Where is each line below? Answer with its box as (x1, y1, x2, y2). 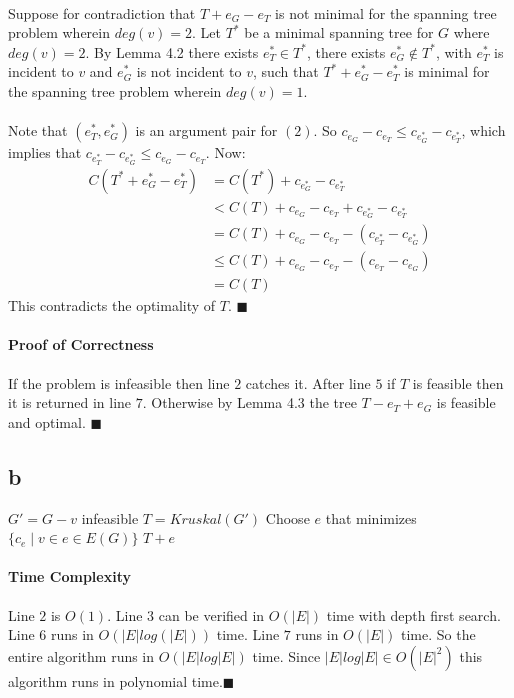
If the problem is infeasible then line (8, 372, 230, 393)
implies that (8, 142, 82, 163)
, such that (252, 61, 319, 82)
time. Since (252, 645, 321, 666)
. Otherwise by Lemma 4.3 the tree (142, 392, 357, 413)
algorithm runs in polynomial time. (8, 670, 223, 691)
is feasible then (412, 372, 504, 393)
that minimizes (325, 507, 417, 528)
